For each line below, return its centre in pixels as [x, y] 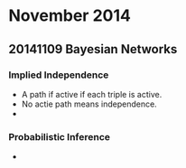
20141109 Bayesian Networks [93, 49]
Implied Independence [59, 75]
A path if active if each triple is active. [92, 94]
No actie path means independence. [89, 104]
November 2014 [70, 16]
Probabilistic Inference [59, 136]
